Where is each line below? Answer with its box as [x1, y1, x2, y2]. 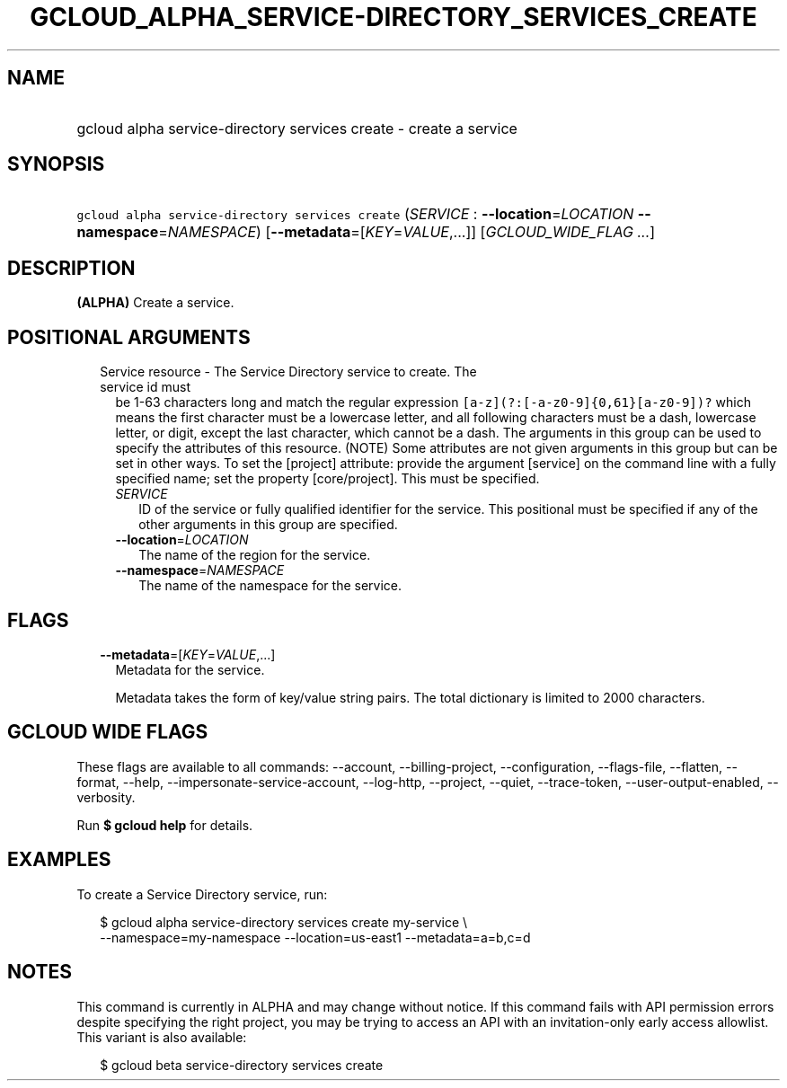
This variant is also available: [76, 1029, 247, 1045]
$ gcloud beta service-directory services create [100, 1057, 384, 1073]
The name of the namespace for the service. [138, 578, 402, 594]
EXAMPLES [7, 848, 111, 871]
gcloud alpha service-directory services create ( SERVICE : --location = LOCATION [76, 205, 634, 224]
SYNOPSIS [7, 153, 105, 176]
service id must [100, 379, 190, 395]
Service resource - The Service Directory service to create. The [100, 364, 477, 380]
